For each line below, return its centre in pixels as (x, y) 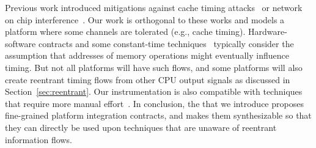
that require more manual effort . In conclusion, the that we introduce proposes (154, 103)
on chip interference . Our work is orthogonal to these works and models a (145, 19)
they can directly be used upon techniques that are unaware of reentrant (141, 127)
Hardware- (268, 31)
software (20, 43)
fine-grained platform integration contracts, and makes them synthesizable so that (158, 115)
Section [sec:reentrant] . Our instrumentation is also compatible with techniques (154, 91)
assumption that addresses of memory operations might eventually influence (147, 55)
